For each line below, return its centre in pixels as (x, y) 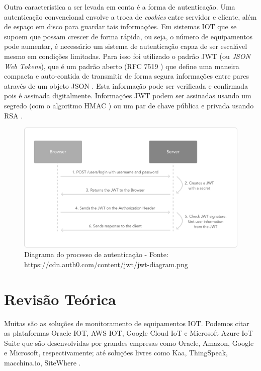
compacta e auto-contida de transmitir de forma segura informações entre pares (127, 76)
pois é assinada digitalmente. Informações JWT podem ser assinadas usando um (128, 96)
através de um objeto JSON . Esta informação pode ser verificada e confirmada (126, 85)
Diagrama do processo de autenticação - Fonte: (96, 254)
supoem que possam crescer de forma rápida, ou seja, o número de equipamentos (128, 36)
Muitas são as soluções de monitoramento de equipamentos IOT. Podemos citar (127, 323)
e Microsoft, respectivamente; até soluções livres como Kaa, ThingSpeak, (116, 353)
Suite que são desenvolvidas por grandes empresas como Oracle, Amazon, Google (129, 343)
